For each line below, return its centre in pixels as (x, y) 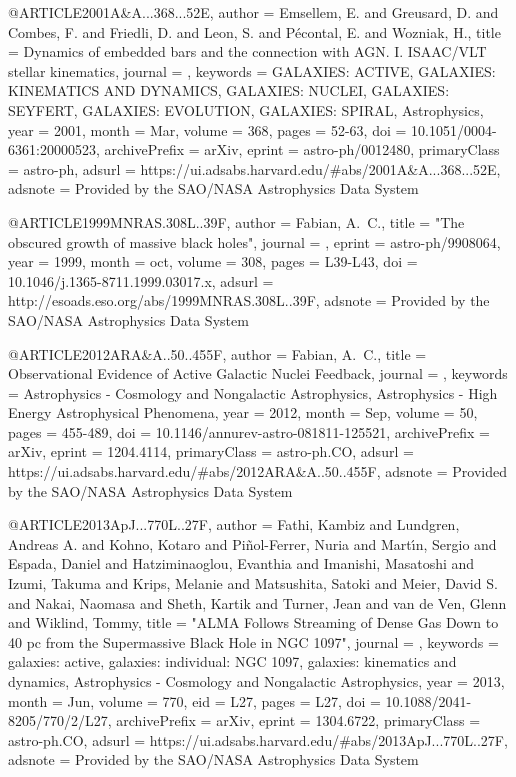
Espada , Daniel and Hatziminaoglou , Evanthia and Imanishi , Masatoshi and (241, 563)
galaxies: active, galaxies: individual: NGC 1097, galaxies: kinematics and (232, 661)
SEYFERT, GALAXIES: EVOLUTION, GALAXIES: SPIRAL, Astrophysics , (246, 109)
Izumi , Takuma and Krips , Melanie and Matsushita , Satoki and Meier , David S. (253, 583)
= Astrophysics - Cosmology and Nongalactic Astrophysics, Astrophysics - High (253, 392)
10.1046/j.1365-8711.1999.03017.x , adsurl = (141, 280)
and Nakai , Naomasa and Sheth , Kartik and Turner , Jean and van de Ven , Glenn (257, 602)
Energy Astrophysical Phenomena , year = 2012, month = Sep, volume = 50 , (243, 412)
